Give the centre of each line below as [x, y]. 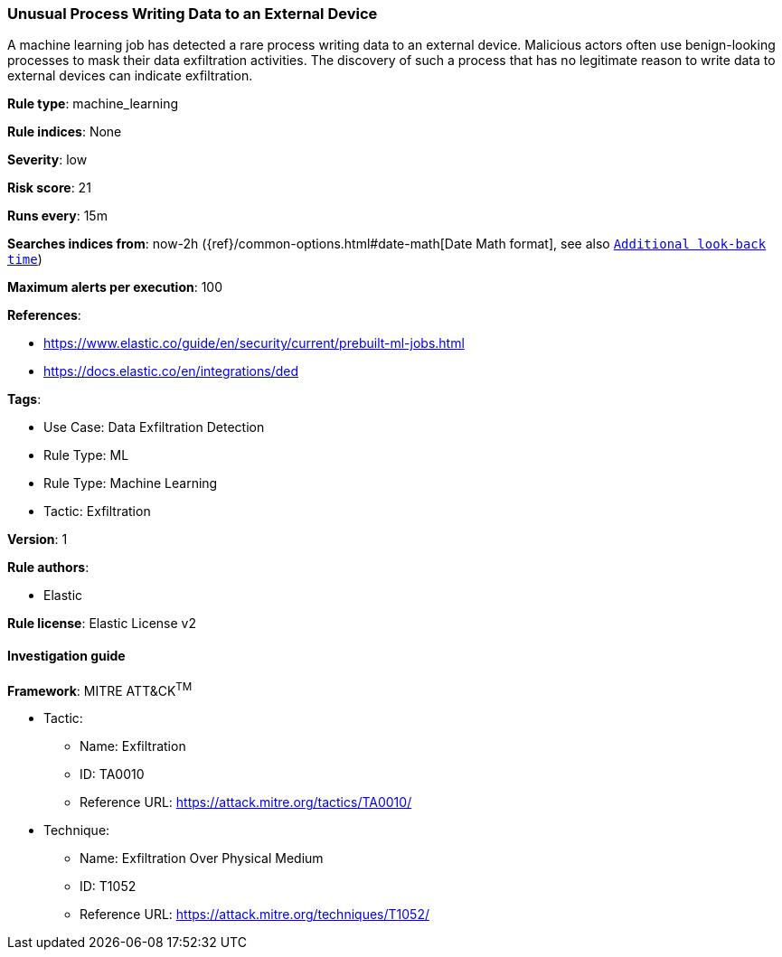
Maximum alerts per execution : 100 [115, 287]
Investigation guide [66, 655]
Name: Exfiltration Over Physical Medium [202, 858]
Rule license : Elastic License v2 [102, 624]
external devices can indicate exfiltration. [130, 76]
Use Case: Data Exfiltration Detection [154, 427]
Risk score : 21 [49, 188]
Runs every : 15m [57, 216]
